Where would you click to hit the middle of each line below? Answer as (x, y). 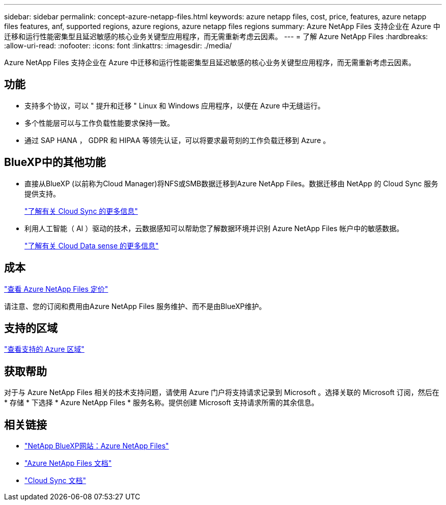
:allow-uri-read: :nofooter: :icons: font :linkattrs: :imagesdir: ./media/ (118, 46)
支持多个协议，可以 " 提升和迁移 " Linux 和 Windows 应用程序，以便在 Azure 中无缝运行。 (175, 105)
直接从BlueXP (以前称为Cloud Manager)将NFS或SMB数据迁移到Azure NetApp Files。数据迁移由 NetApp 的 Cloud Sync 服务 (231, 183)
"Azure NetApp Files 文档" (68, 463)
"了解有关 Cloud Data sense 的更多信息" (92, 245)
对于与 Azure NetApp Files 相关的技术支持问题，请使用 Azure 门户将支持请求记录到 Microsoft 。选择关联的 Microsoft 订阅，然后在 (222, 392)
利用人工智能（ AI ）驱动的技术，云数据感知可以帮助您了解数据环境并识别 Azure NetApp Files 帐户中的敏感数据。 (214, 228)
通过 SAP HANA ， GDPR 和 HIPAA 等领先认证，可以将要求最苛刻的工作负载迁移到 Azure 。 (177, 140)
